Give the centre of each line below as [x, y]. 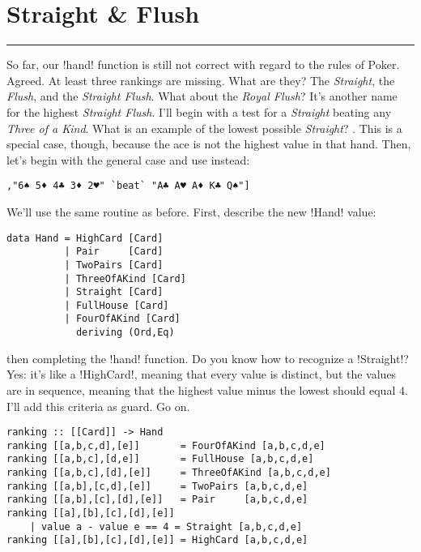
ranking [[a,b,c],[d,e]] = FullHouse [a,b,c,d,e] [160, 459]
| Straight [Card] [114, 292]
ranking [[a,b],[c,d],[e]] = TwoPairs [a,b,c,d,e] [157, 486]
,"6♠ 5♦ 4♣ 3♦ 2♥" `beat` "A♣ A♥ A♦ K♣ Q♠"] [128, 186]
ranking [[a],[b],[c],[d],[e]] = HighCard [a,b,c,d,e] [157, 540]
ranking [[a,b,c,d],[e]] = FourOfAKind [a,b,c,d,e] [166, 445]
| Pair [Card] [114, 252]
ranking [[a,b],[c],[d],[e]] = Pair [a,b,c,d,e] [157, 500]
